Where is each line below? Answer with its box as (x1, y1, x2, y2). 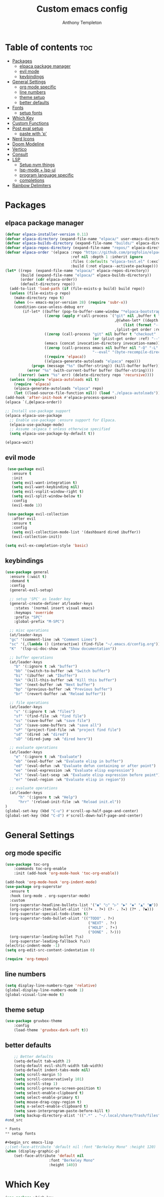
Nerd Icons (12, 136, 35, 142)
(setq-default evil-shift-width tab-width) (14, 1063, 104, 1068)
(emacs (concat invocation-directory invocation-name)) (44, 341, 161, 346)
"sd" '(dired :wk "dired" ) (14, 732, 69, 737)
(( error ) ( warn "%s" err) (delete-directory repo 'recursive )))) (18, 372, 154, 377)
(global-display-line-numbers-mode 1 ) (5, 988, 84, 992)
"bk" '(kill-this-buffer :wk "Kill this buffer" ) (14, 678, 117, 683)
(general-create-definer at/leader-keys (9, 601, 93, 606)
